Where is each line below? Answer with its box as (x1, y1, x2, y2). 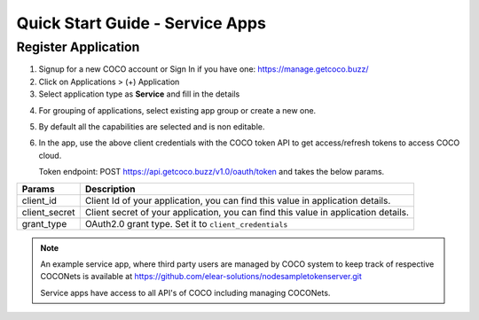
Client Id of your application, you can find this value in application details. (84, 194, 391, 207)
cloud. (38, 150, 62, 160)
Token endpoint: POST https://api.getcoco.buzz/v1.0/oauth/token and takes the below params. (38, 167, 385, 177)
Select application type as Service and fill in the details (38, 89, 240, 99)
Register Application (16, 39, 140, 55)
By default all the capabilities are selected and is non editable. (38, 121, 265, 132)
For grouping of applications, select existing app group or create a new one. (38, 105, 317, 115)
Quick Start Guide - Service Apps (16, 13, 266, 33)
